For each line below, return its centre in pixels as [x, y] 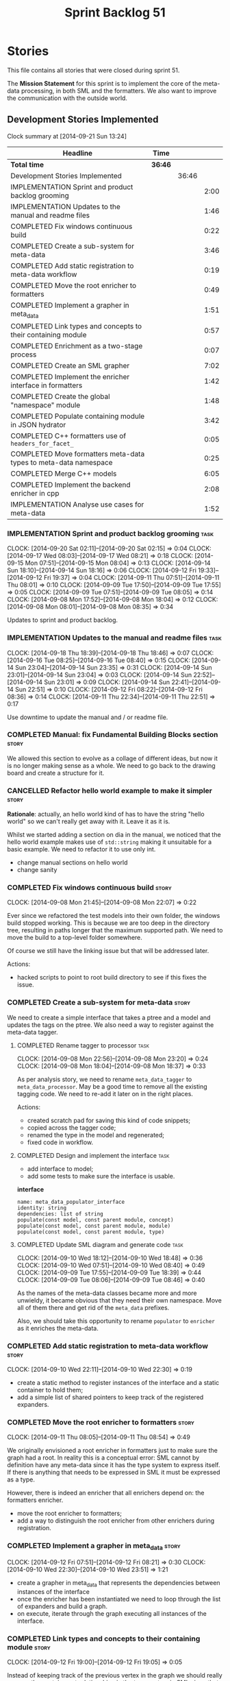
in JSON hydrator [38, 424]
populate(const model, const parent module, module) [94, 1226]
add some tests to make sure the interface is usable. [101, 1176]
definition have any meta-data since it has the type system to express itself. [114, 1465]
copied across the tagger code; [72, 1127]
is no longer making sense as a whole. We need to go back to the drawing [111, 765]
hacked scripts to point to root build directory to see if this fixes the [112, 978]
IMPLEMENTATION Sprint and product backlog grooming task [111, 533]
